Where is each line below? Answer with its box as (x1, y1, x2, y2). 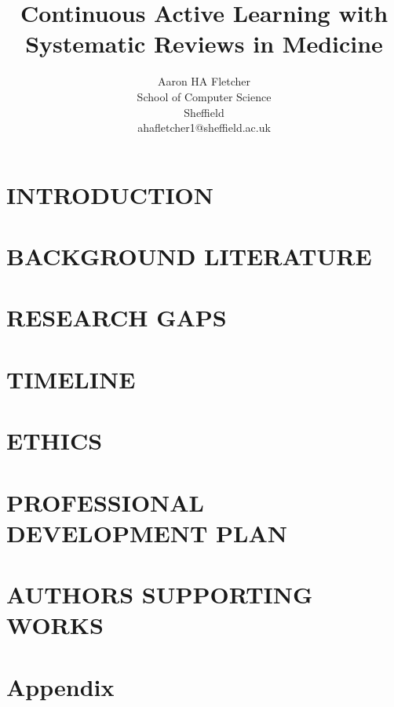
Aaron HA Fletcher (157, 73, 251, 89)
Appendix (6, 670, 115, 702)
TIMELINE (6, 363, 136, 395)
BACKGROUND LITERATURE (6, 240, 372, 272)
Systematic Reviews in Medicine (25, 27, 383, 60)
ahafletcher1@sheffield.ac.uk (137, 119, 271, 136)
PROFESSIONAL (6, 486, 205, 518)
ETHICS (6, 425, 103, 457)
